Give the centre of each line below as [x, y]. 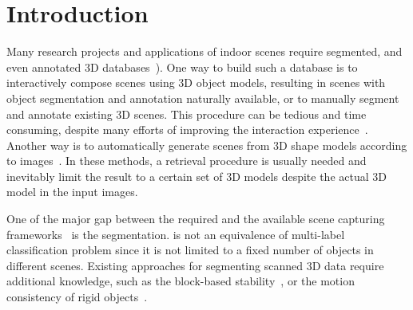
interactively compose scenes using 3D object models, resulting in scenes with [196, 82]
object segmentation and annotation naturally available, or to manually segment [203, 98]
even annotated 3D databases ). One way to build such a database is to [182, 67]
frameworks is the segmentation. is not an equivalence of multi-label [176, 234]
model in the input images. [72, 192]
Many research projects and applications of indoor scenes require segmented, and [205, 51]
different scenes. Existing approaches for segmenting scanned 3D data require [195, 265]
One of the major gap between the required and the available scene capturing [196, 219]
